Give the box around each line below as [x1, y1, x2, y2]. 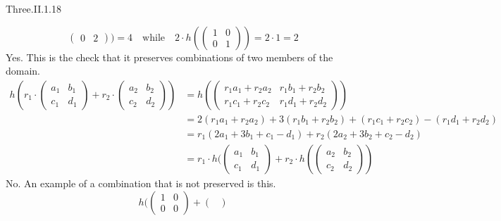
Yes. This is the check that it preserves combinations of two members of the [6, 49, 333, 64]
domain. [6, 63, 41, 78]
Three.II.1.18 [6, 1, 61, 15]
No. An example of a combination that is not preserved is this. [6, 175, 276, 190]
